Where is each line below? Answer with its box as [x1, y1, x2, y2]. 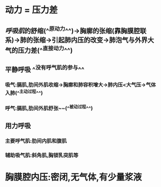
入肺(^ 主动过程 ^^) [5, 88, 43, 97]
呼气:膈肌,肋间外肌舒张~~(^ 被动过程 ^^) [5, 104, 93, 112]
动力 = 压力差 [5, 4, 58, 16]
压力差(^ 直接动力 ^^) [18, 44, 73, 54]
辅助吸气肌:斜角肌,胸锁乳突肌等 [5, 152, 79, 159]
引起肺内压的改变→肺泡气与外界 [51, 36, 148, 44]
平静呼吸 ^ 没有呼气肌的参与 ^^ [5, 64, 84, 74]
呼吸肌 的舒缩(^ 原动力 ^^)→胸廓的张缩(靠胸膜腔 [5, 25, 140, 35]
